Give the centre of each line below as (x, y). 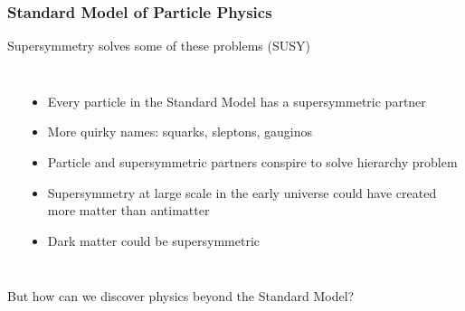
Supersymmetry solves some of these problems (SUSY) (159, 46)
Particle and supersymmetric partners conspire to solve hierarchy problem (252, 162)
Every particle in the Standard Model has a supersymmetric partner (237, 101)
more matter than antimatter (128, 210)
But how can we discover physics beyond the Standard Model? (181, 296)
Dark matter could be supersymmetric (154, 240)
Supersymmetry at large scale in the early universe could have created (242, 192)
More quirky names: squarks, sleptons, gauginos (180, 132)
